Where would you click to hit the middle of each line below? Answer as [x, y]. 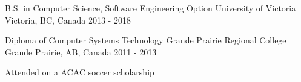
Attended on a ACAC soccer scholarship [80, 72]
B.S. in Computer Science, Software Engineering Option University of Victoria [150, 8]
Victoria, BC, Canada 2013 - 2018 [68, 20]
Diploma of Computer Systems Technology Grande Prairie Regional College [146, 40]
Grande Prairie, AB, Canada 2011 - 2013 [81, 52]
